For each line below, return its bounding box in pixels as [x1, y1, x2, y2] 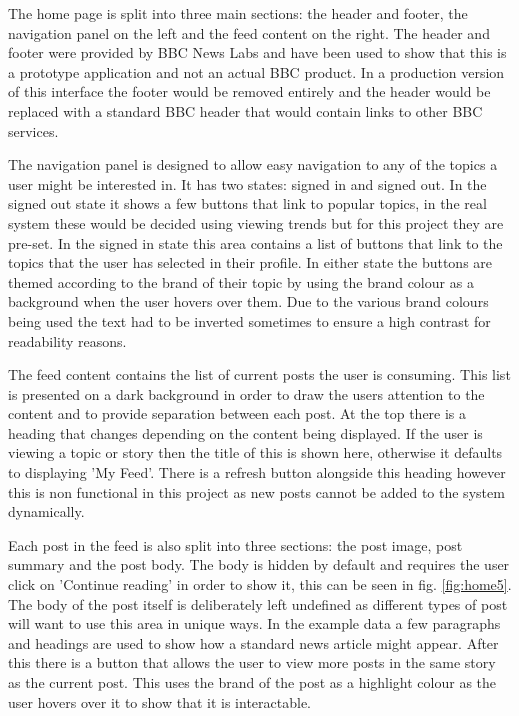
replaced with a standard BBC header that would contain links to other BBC [8, 100, 483, 121]
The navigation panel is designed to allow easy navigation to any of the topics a [8, 154, 498, 175]
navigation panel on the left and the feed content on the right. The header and [8, 22, 490, 43]
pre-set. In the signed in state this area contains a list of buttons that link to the [8, 232, 503, 253]
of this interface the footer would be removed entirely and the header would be [8, 81, 491, 102]
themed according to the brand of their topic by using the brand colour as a [8, 271, 474, 292]
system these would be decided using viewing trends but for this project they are [8, 212, 504, 233]
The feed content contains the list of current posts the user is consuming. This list [8, 364, 511, 385]
